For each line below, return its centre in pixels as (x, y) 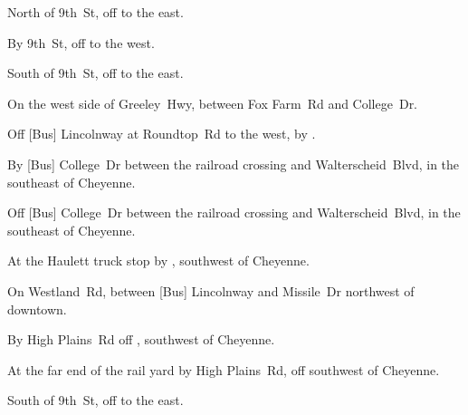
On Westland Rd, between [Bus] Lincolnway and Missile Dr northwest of (211, 290)
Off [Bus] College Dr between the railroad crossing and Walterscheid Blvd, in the (234, 212)
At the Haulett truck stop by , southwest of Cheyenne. (158, 261)
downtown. (37, 309)
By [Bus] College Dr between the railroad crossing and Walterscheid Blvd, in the (234, 164)
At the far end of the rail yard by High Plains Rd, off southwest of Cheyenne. (224, 369)
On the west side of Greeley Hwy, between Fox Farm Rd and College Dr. (213, 103)
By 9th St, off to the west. (81, 42)
